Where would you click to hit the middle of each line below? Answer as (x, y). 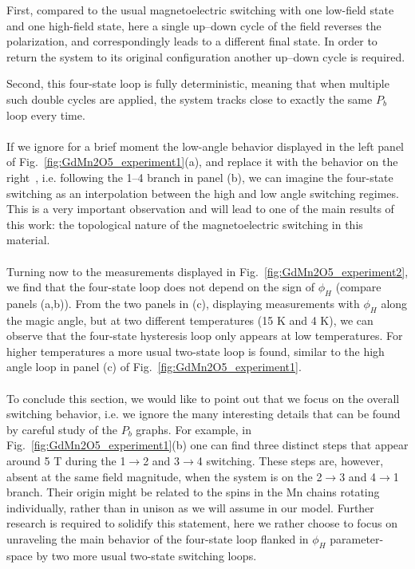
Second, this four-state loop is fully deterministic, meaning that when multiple (198, 83)
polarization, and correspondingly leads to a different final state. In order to (192, 41)
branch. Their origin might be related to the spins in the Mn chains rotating (193, 492)
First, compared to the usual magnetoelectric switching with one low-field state (200, 10)
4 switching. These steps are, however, (290, 461)
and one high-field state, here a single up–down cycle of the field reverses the (194, 25)
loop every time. (46, 115)
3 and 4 (358, 476)
